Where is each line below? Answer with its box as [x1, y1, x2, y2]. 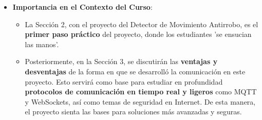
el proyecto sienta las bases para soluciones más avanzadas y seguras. [25, 106, 242, 117]
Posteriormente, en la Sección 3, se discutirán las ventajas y [25, 56, 218, 67]
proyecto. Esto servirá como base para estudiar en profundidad [25, 76, 223, 87]
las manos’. [25, 38, 59, 49]
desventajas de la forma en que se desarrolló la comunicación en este [25, 66, 246, 76]
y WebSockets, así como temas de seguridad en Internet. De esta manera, [25, 96, 256, 107]
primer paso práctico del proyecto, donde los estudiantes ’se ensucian [25, 29, 252, 39]
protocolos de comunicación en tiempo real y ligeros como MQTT [25, 86, 257, 97]
